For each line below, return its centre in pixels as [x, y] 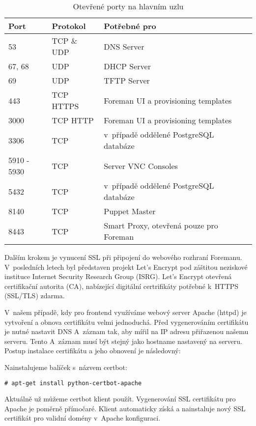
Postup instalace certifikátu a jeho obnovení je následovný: [93, 351]
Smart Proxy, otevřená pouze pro [161, 225]
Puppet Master [130, 211]
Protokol [69, 26]
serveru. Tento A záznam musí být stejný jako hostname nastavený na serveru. [123, 341]
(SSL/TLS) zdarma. [35, 296]
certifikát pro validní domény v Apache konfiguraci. [83, 418]
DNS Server [124, 46]
